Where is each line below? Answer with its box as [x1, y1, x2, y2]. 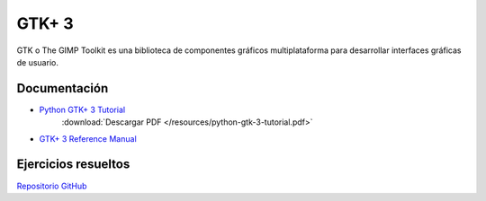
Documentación [16, 81, 109, 96]
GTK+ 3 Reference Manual [39, 133, 137, 144]
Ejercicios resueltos [16, 157, 130, 172]
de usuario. [16, 57, 58, 67]
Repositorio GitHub [16, 180, 87, 191]
